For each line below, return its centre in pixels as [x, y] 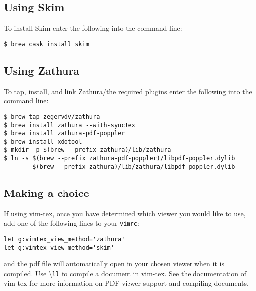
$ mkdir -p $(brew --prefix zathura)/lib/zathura [88, 150]
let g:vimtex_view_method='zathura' [64, 239]
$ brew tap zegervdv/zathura [52, 117]
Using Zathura [42, 70]
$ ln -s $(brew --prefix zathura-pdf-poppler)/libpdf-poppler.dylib [120, 158]
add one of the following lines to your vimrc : [72, 223]
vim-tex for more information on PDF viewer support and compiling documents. [126, 283]
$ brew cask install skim [47, 44]
